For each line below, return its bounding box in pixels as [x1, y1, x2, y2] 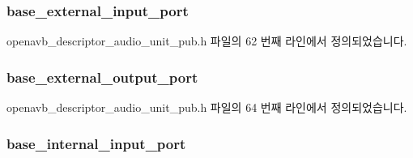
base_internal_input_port [6, 133, 186, 153]
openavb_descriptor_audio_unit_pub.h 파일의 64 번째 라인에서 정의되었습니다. [6, 99, 407, 116]
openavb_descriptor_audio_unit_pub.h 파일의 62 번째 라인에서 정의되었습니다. [6, 32, 407, 49]
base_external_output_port [6, 66, 198, 87]
